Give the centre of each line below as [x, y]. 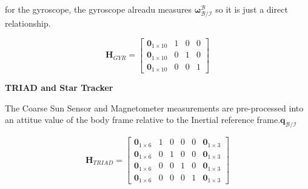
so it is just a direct [252, 9]
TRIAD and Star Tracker [59, 88]
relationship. [28, 23]
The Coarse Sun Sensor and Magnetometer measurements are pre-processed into [154, 108]
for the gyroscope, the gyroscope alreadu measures [99, 9]
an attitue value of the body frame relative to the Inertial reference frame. [143, 120]
